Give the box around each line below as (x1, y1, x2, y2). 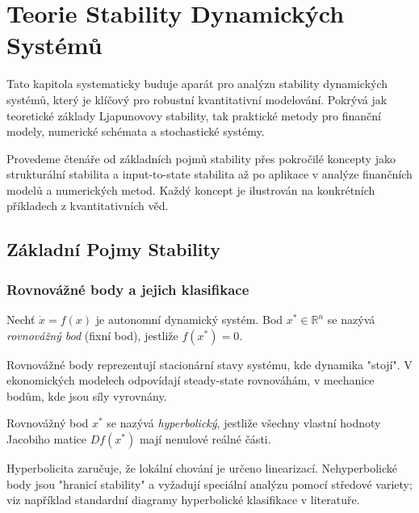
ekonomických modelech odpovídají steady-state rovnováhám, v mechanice (6, 372, 375, 389)
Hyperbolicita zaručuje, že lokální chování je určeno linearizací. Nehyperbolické (6, 460, 397, 477)
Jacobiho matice (6, 431, 86, 448)
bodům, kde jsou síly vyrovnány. (6, 387, 167, 404)
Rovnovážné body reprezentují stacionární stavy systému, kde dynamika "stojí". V (6, 355, 413, 372)
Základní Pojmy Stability (6, 237, 220, 262)
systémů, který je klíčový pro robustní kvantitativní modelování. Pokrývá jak (6, 90, 388, 107)
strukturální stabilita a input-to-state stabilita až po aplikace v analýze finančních (6, 166, 413, 183)
